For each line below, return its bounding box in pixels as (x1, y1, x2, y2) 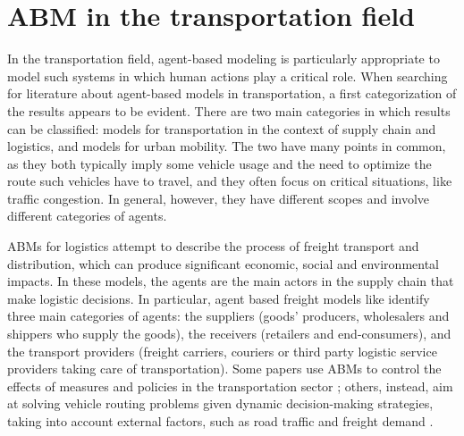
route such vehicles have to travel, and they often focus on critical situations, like (7, 172, 452, 190)
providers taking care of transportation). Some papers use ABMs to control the (7, 359, 442, 378)
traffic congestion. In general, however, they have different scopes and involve (7, 189, 430, 207)
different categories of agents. (7, 206, 167, 225)
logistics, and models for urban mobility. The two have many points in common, (7, 137, 446, 155)
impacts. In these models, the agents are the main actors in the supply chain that (7, 272, 454, 290)
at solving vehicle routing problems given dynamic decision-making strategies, (7, 394, 434, 413)
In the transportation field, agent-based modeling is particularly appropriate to (7, 49, 440, 68)
